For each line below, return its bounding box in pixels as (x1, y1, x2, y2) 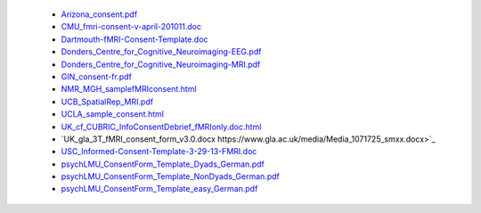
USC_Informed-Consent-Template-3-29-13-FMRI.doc (61, 146, 257, 157)
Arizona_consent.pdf (61, 9, 138, 20)
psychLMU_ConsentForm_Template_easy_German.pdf (61, 184, 258, 194)
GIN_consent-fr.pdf (61, 71, 133, 82)
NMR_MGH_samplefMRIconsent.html (61, 84, 197, 94)
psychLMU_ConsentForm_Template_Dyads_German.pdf (61, 159, 265, 169)
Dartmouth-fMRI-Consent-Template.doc (61, 34, 208, 45)
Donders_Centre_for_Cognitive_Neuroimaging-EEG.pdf (61, 46, 262, 57)
